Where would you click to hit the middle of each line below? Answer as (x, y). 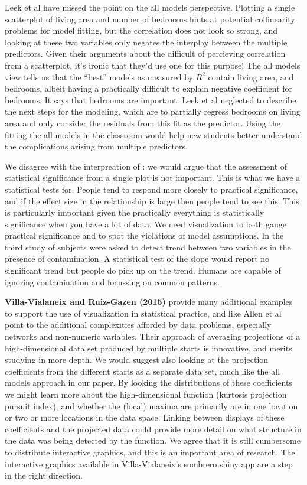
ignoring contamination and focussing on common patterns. (112, 281)
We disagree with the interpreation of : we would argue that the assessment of (146, 166)
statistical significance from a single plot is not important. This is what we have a (153, 178)
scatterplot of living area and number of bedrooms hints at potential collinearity (150, 19)
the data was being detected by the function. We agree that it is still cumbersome (153, 440)
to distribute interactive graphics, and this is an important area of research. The (150, 452)
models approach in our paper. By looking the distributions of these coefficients (148, 383)
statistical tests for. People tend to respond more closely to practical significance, (151, 189)
